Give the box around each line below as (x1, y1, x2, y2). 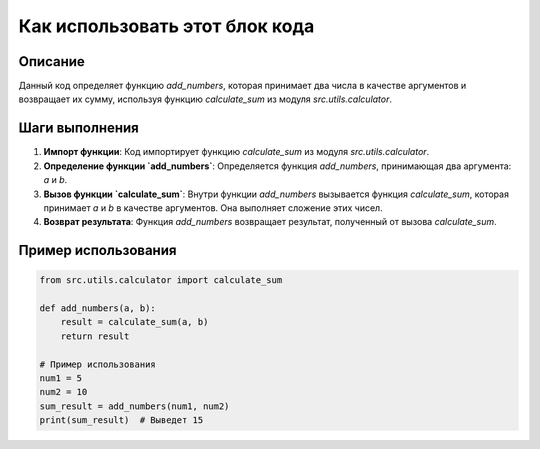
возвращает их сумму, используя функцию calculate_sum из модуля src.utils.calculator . (18, 93, 393, 105)
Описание (18, 53, 85, 70)
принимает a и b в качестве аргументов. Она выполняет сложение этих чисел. (43, 201, 384, 214)
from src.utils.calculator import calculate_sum (39, 275, 283, 286)
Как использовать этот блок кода (18, 15, 315, 37)
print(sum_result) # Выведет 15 (39, 415, 204, 426)
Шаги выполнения (18, 120, 139, 137)
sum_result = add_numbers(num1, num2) (39, 400, 230, 412)
